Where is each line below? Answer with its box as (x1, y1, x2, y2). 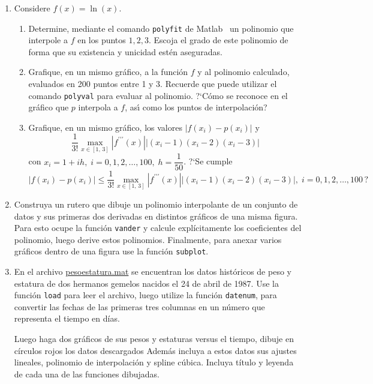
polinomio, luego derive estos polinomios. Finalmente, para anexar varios (14, 233, 282, 245)
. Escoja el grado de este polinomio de (148, 34, 288, 46)
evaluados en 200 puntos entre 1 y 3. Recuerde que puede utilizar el (28, 77, 277, 90)
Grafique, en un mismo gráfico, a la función (28, 65, 188, 78)
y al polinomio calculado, (197, 65, 290, 78)
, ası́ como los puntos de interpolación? (125, 101, 267, 113)
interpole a (28, 34, 68, 46)
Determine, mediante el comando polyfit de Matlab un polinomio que (28, 22, 294, 34)
